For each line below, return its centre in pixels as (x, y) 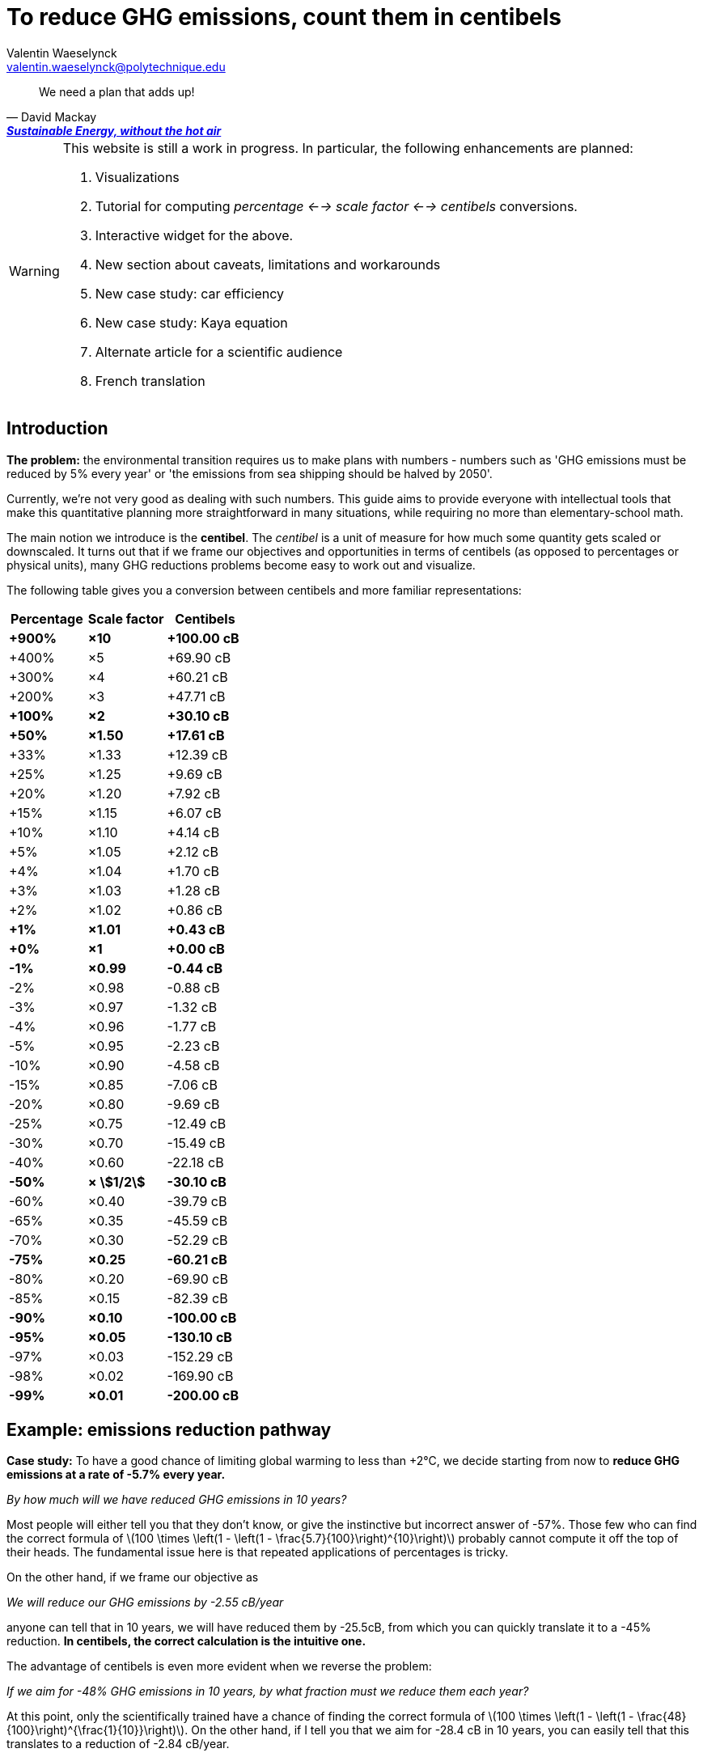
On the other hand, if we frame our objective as (133, 1577)
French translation (150, 381)
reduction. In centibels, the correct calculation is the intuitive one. (186, 1641)
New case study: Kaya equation (191, 322)
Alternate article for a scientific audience (219, 351)
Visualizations (137, 177)
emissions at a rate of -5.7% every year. (116, 1475)
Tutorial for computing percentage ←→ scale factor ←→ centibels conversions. (336, 206)
